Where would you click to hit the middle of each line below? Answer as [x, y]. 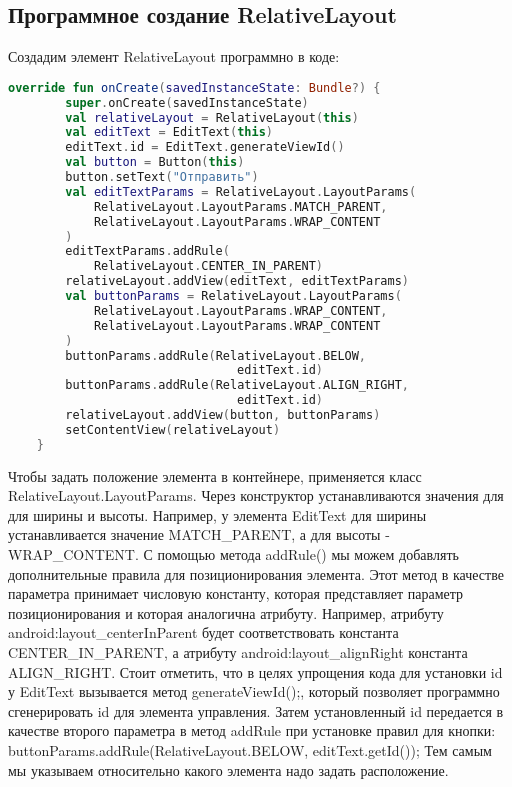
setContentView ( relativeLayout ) [173, 429]
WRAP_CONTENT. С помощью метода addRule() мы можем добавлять [233, 554]
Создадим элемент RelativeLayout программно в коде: [174, 56]
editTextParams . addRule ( [147, 251]
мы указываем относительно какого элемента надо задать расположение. [228, 769]
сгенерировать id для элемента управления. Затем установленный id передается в [256, 710]
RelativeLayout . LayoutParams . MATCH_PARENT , [240, 206]
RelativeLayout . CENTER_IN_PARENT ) [208, 266]
